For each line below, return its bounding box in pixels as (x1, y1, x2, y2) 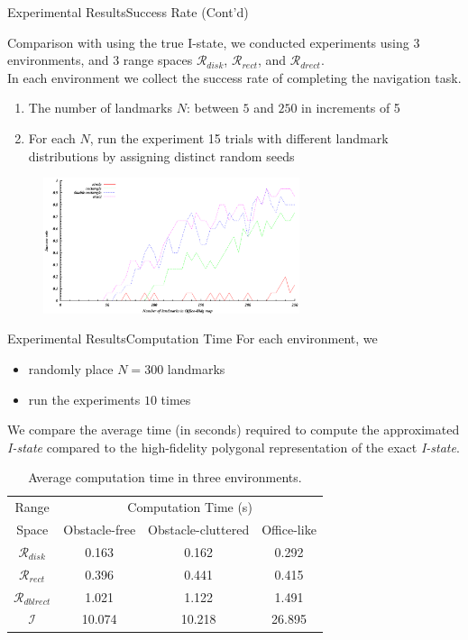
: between (186, 98, 239, 117)
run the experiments (28, 389, 141, 408)
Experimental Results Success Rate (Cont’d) (7, 3, 249, 21)
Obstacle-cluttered (148, 520, 250, 539)
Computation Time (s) (127, 498, 252, 517)
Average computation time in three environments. (28, 468, 302, 487)
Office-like (262, 520, 317, 539)
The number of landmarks (28, 98, 173, 117)
